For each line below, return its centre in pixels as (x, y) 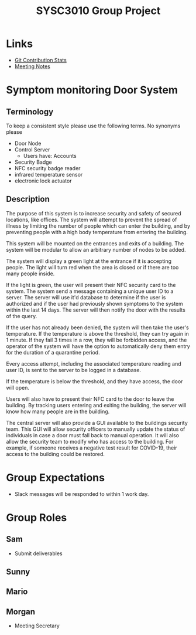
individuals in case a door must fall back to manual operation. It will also (93, 435)
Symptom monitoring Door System (92, 90)
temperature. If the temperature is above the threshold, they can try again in (97, 333)
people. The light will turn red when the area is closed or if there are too (92, 267)
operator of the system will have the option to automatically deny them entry (98, 346)
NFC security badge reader (47, 168)
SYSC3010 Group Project (98, 11)
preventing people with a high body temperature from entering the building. (97, 232)
